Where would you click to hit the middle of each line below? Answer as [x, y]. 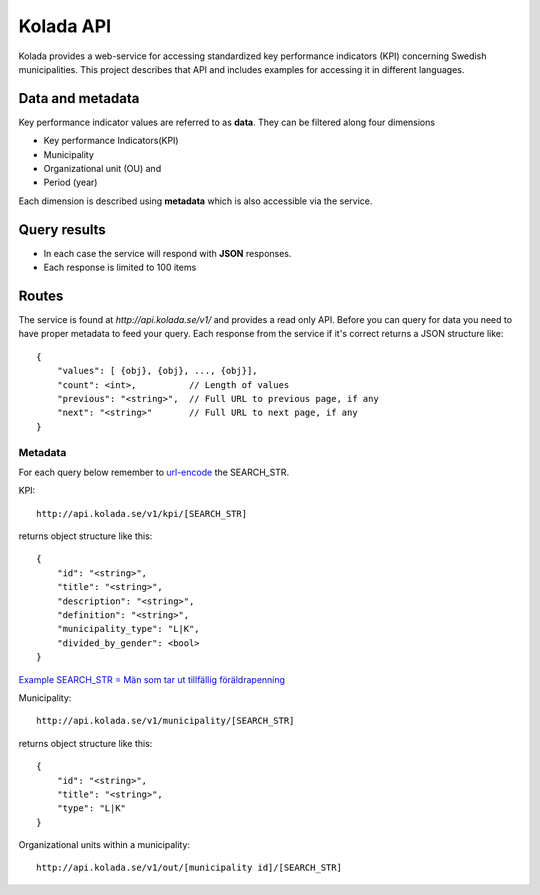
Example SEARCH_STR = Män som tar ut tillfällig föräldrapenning [151, 679]
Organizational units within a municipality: [104, 845]
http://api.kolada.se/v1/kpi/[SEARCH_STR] [142, 513]
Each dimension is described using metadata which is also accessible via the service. [195, 201]
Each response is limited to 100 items [120, 267]
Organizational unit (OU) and [102, 169]
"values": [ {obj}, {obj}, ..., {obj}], [157, 371]
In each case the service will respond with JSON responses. [167, 253]
